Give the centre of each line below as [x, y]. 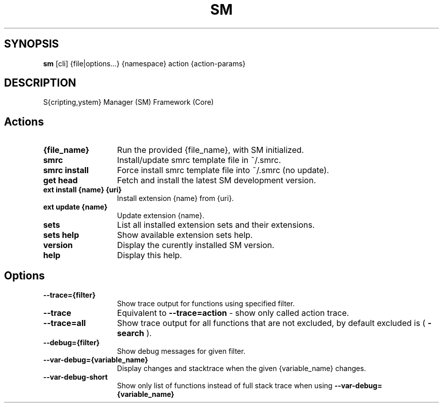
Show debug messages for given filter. [181, 351]
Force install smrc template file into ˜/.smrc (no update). [223, 170]
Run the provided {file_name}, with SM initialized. [210, 150]
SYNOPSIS [32, 44]
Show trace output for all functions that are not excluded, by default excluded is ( [271, 323]
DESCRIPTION [40, 83]
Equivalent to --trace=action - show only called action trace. [233, 313]
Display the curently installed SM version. [196, 245]
